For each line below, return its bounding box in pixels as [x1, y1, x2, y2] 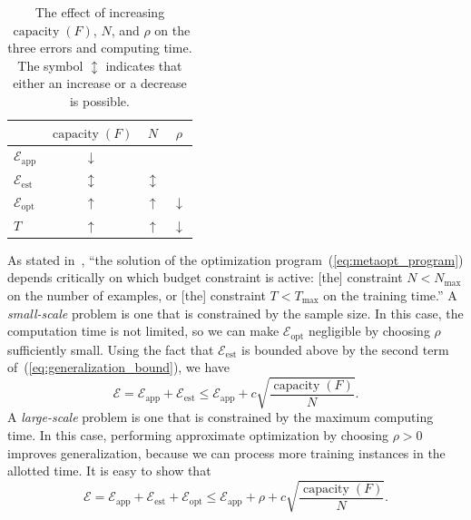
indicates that [105, 55, 182, 74]
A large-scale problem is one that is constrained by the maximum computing [7, 407, 434, 427]
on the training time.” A [323, 285, 457, 304]
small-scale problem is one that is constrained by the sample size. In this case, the [7, 303, 464, 322]
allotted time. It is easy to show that [7, 461, 211, 480]
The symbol [17, 55, 83, 74]
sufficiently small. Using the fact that [7, 339, 214, 358]
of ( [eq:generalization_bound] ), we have [7, 358, 231, 377]
